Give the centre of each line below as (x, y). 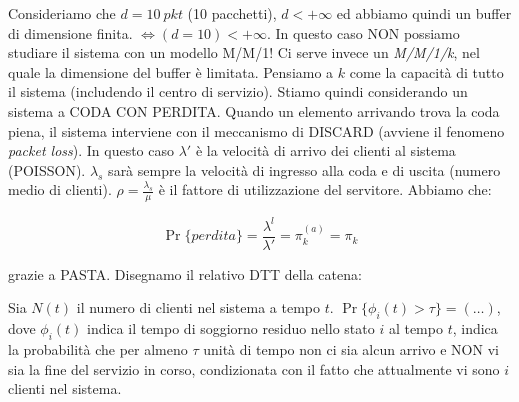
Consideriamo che (62, 13)
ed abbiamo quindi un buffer (424, 13)
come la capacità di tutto (426, 71)
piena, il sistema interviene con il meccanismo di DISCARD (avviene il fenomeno (256, 130)
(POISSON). (47, 169)
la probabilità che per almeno (98, 348)
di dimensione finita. (70, 32)
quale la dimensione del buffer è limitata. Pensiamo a (171, 71)
